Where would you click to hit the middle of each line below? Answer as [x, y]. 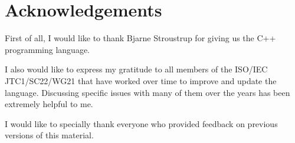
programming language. [47, 49]
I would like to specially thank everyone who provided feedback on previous [141, 123]
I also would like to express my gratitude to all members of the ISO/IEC [136, 69]
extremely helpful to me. [49, 104]
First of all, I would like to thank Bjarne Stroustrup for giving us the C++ [140, 38]
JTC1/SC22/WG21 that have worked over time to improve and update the [141, 80]
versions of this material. [49, 135]
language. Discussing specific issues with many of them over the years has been [147, 92]
